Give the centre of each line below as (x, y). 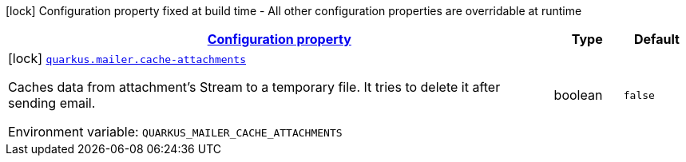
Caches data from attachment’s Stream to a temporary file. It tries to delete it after (254, 87)
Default (656, 39)
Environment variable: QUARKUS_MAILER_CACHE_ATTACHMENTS (175, 132)
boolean (578, 95)
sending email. (52, 103)
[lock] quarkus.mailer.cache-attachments (127, 58)
